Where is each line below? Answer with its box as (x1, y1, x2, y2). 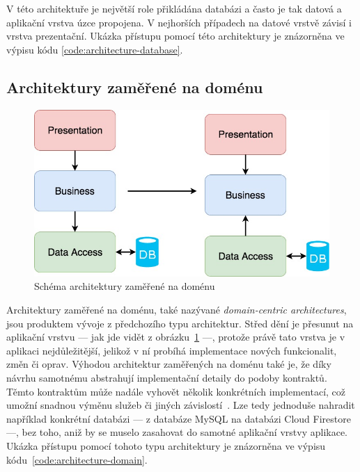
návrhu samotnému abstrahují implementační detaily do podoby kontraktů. (6, 371, 327, 385)
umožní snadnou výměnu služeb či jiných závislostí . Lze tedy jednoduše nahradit (6, 398, 355, 412)
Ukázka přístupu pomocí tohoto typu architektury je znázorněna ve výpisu (6, 438, 326, 453)
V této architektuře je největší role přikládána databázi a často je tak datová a (6, 1, 342, 15)
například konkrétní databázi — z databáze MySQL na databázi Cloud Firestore (6, 411, 351, 425)
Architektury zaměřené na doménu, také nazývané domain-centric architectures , (6, 302, 347, 317)
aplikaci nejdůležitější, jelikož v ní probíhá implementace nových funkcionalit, (6, 343, 337, 357)
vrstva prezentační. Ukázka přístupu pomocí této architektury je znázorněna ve (6, 29, 345, 43)
